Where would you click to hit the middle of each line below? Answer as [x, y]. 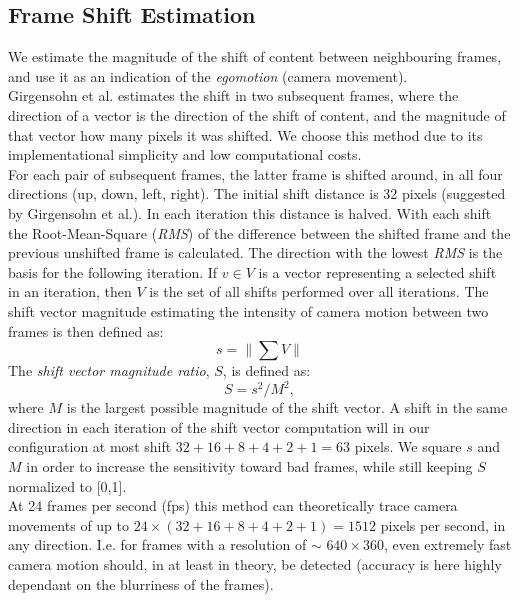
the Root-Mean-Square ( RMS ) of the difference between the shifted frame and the [259, 232]
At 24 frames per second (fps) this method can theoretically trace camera [233, 505]
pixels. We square [408, 446]
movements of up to [69, 524]
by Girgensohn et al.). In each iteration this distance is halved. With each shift [250, 212]
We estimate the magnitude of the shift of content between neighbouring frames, [255, 56]
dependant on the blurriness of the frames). [141, 583]
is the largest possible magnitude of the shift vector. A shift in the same [287, 407]
